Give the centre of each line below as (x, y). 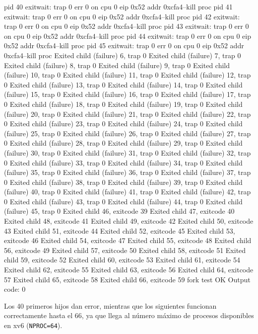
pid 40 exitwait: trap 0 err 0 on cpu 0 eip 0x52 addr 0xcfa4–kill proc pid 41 (118, 6)
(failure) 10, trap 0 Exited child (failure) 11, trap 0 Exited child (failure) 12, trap (128, 75)
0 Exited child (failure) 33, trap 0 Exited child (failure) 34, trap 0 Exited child (123, 162)
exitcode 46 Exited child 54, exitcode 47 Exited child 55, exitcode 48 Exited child (128, 240)
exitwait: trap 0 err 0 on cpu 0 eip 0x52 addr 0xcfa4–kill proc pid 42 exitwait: (122, 16)
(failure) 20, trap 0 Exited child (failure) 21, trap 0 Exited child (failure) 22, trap (128, 114)
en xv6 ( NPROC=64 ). (33, 325)
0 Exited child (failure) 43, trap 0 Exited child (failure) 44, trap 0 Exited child (123, 201)
